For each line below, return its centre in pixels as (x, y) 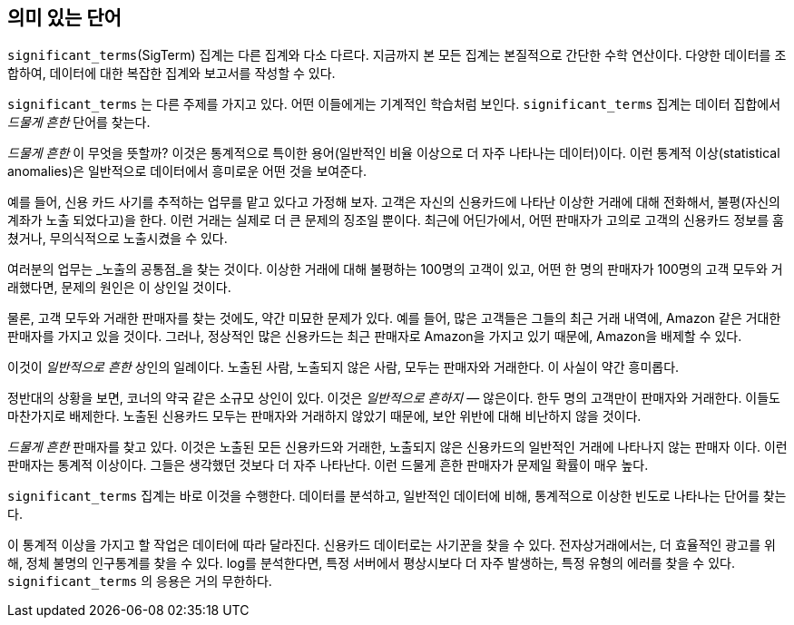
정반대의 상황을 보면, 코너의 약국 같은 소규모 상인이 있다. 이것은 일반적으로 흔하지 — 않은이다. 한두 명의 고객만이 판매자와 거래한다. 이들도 (394, 398)
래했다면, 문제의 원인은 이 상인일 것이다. (119, 288)
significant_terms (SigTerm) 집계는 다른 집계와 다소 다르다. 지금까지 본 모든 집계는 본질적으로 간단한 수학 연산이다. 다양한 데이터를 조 (397, 55)
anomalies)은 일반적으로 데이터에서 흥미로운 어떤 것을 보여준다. (187, 171)
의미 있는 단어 (64, 18)
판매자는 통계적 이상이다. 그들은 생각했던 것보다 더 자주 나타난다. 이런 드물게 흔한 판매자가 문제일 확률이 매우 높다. (328, 465)
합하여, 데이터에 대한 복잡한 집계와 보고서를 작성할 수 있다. (172, 73)
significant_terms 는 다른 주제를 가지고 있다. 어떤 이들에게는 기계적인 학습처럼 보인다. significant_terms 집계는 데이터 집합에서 (394, 104)
